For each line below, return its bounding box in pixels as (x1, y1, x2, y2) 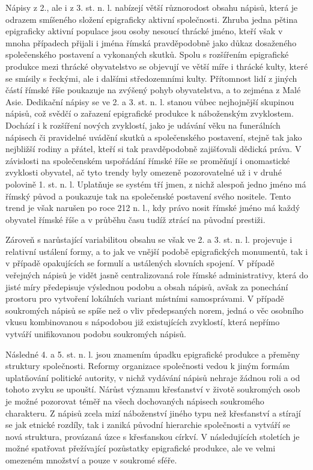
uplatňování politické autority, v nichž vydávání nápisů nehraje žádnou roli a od (5, 371, 300, 383)
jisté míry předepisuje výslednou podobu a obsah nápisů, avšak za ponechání (5, 280, 288, 293)
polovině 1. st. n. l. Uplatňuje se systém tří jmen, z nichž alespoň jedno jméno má (5, 177, 306, 190)
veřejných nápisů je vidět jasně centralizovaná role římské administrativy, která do (5, 269, 308, 281)
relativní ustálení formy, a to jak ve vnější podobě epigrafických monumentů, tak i (5, 245, 308, 257)
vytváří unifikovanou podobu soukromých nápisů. (5, 328, 186, 340)
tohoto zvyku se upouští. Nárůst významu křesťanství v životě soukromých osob (5, 383, 300, 395)
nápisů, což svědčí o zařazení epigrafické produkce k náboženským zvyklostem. (5, 107, 294, 120)
